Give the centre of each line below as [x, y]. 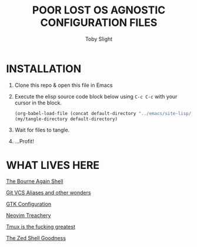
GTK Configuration [29, 204]
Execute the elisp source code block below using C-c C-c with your [96, 96]
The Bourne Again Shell [35, 181]
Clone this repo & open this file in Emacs [64, 85]
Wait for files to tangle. [42, 130]
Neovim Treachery [29, 215]
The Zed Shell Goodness [36, 238]
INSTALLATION [44, 69]
